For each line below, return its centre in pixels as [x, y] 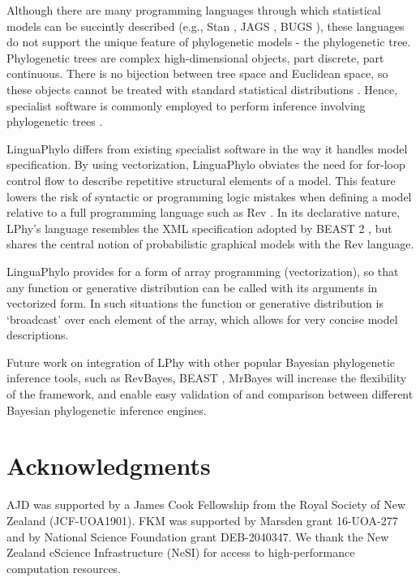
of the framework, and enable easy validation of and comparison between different [210, 394]
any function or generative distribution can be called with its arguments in [192, 287]
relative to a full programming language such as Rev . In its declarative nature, [204, 212]
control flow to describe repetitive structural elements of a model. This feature [201, 180]
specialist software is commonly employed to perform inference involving [186, 105]
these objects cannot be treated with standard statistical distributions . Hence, [202, 89]
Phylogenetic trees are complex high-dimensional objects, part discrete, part [195, 57]
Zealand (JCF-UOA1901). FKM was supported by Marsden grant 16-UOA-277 [202, 520]
